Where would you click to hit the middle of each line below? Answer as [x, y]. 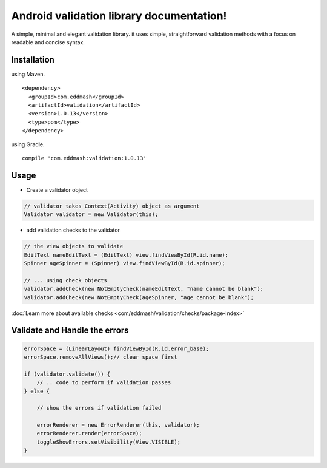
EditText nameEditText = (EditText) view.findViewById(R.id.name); [126, 255]
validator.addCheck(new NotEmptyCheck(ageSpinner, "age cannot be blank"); [139, 297]
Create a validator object [57, 190]
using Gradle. [28, 144]
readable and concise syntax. [48, 42]
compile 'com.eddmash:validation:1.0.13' [84, 158]
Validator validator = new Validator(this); [91, 215]
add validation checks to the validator [73, 230]
